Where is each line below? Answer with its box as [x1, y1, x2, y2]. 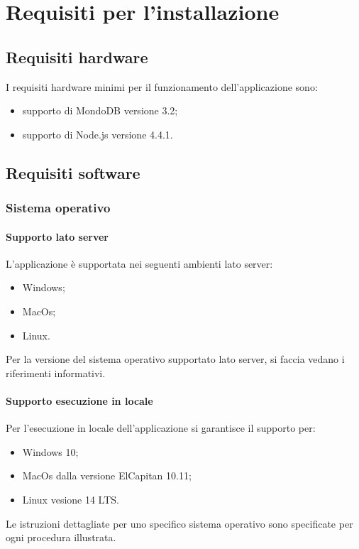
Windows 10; [22, 444, 79, 459]
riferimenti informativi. [6, 365, 106, 380]
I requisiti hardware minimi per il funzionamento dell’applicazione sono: [6, 79, 318, 94]
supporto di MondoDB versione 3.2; [22, 103, 178, 118]
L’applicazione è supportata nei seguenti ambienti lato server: [6, 256, 273, 271]
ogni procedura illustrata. [6, 530, 116, 545]
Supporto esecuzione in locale [6, 393, 153, 408]
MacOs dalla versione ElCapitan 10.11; [22, 468, 192, 483]
